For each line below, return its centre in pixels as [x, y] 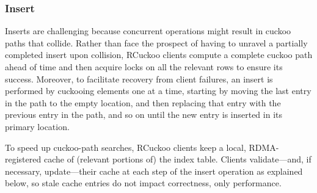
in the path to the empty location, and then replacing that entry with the [143, 102]
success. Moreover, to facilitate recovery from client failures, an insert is [139, 78]
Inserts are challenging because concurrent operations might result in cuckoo [148, 31]
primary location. [37, 126]
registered [23, 159]
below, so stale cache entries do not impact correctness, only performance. [143, 183]
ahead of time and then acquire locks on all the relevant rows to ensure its [144, 67]
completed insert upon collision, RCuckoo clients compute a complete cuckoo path [159, 55]
